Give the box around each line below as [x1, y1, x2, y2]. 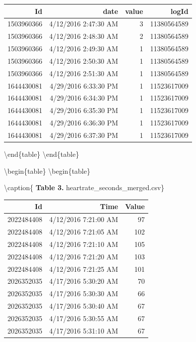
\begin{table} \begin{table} [4, 165, 91, 176]
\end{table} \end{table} [4, 149, 79, 159]
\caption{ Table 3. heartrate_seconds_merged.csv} [4, 182, 165, 193]
